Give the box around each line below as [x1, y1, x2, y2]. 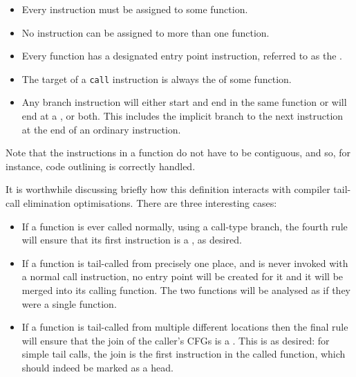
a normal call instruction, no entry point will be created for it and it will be [21, 269, 344, 284]
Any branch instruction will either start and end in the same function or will [21, 95, 347, 109]
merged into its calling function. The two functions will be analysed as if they [21, 282, 350, 297]
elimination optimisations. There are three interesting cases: [23, 196, 277, 210]
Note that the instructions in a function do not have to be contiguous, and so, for [6, 145, 350, 160]
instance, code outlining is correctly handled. [6, 158, 196, 173]
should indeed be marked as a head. [21, 360, 174, 374]
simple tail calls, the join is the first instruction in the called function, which [21, 347, 346, 361]
